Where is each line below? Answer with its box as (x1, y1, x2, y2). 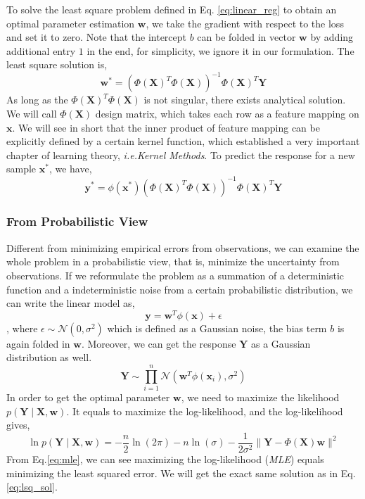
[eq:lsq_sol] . (6, 479, 58, 494)
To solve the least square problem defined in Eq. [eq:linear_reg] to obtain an (6, 2, 337, 16)
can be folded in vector (197, 30, 296, 44)
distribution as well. (6, 350, 92, 365)
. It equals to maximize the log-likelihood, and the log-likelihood (66, 403, 343, 418)
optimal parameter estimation (6, 15, 135, 30)
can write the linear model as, (6, 296, 135, 310)
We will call (6, 106, 57, 121)
